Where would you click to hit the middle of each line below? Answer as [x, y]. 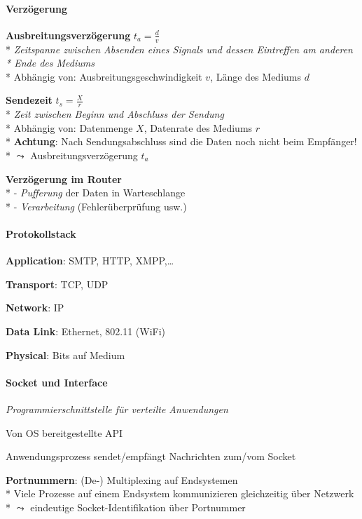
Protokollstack [41, 233]
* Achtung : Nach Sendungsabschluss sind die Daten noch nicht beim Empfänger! [181, 141]
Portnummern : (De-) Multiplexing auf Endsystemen [122, 479]
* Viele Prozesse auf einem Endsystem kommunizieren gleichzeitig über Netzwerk [180, 493]
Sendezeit [29, 100]
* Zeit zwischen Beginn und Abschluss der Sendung [115, 114]
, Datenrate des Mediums [198, 127]
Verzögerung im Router [64, 178]
